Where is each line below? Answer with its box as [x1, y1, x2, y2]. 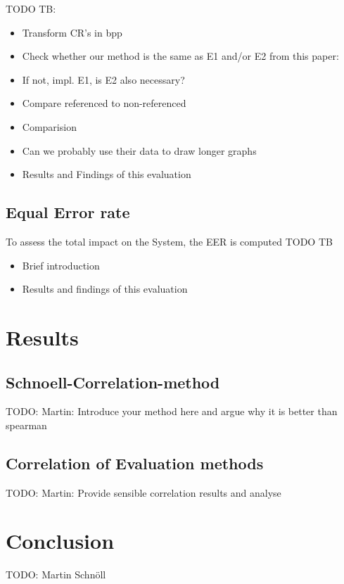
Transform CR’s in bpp [22, 25, 122, 39]
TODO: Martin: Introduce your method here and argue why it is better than [6, 404, 338, 419]
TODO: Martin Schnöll [6, 567, 106, 582]
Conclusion [6, 526, 115, 555]
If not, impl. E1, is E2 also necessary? [22, 72, 185, 87]
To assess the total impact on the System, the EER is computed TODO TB [6, 234, 333, 248]
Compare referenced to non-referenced [22, 96, 186, 110]
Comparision [22, 119, 77, 134]
